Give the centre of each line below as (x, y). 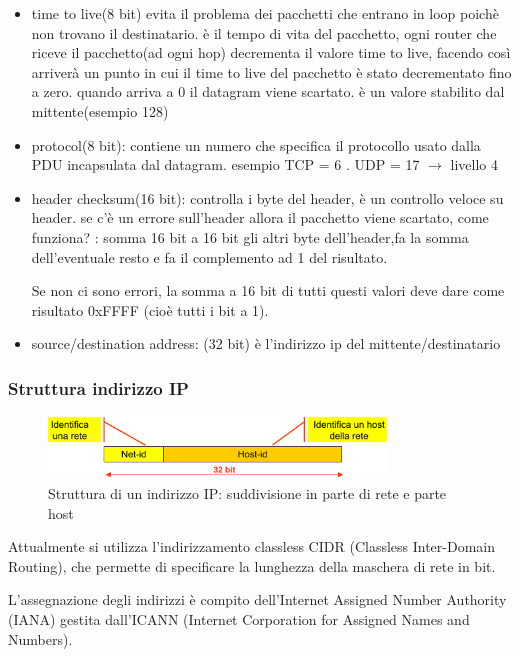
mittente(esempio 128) (100, 110)
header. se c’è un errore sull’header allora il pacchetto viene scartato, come (260, 217)
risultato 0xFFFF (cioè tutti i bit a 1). (150, 309)
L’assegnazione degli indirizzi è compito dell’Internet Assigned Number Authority (257, 599)
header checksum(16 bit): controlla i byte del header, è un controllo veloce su (267, 197)
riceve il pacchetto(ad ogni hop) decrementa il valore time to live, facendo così (271, 52)
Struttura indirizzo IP (98, 387)
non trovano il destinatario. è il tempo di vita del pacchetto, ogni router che (264, 32)
